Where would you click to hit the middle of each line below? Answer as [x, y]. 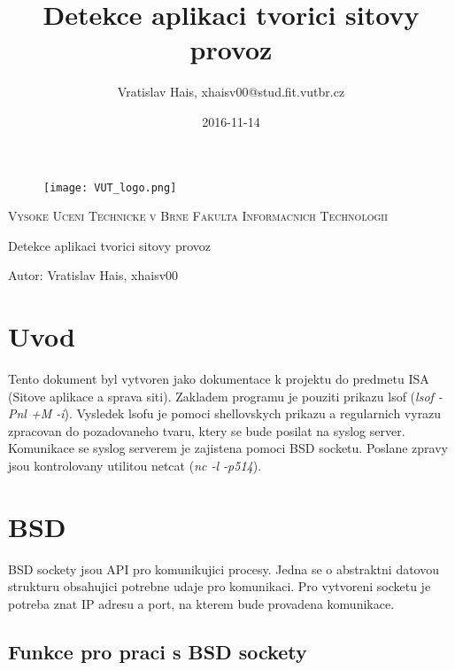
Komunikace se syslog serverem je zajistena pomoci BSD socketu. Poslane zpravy [228, 448]
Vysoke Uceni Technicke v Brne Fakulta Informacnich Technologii [198, 216]
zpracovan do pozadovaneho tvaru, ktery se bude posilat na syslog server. [207, 430]
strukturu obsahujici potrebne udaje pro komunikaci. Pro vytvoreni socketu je [220, 586]
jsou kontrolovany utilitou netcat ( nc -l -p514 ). [135, 466]
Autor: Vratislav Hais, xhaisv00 [93, 275]
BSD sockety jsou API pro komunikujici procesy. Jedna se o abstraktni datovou [224, 569]
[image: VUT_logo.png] [110, 187]
